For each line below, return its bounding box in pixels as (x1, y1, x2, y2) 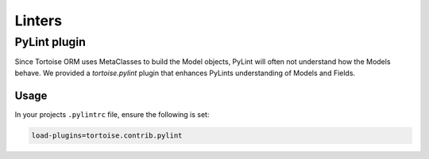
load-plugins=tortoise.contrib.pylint (31, 131, 183, 140)
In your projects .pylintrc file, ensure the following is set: (14, 109, 210, 119)
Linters (14, 12, 63, 29)
